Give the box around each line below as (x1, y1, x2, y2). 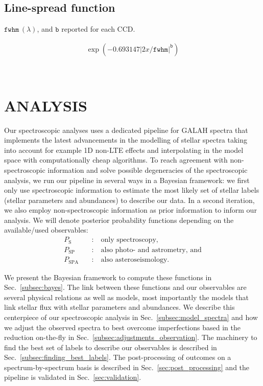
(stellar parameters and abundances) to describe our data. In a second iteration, (4, 194, 255, 205)
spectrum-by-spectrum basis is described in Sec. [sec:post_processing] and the (4, 361, 250, 372)
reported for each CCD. (61, 24, 135, 34)
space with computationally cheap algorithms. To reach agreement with (4, 154, 228, 165)
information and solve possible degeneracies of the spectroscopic (47, 164, 248, 175)
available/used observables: (4, 224, 88, 235)
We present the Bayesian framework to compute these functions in (4, 271, 212, 282)
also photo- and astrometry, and (101, 246, 202, 254)
